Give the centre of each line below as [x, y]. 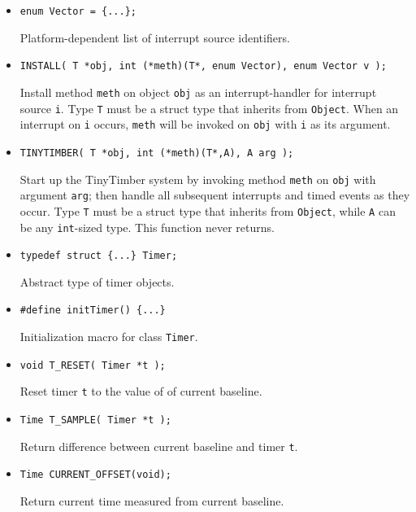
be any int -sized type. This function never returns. [147, 227]
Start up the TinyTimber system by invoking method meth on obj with [198, 179]
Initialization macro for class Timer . [109, 337]
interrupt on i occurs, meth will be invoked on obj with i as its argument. [205, 124]
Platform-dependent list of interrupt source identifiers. [155, 37]
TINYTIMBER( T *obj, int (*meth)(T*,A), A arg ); [157, 153]
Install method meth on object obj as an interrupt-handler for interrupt [198, 92]
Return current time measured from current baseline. [152, 501]
